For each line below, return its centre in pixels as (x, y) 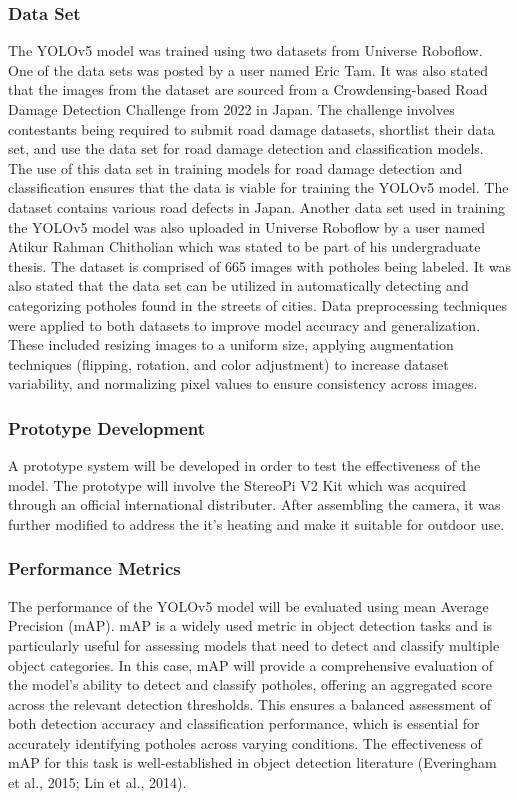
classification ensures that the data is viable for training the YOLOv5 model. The (258, 187)
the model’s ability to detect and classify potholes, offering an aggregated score (250, 684)
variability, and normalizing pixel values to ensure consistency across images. (243, 383)
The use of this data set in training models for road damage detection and (235, 167)
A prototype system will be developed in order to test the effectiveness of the (244, 465)
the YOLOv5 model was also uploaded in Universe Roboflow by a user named (247, 226)
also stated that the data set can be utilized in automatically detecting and (238, 285)
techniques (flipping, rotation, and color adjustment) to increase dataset (228, 363)
